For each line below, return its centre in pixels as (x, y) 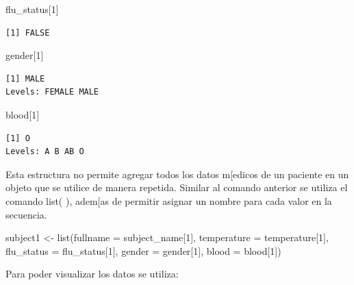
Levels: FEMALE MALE (52, 92)
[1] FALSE (28, 33)
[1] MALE (25, 78)
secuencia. (26, 214)
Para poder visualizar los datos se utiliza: (92, 274)
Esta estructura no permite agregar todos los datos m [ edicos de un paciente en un (177, 174)
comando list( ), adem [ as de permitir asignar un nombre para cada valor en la (169, 200)
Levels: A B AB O (45, 152)
